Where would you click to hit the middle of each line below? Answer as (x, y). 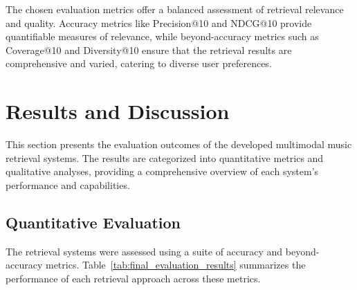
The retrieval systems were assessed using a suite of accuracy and (144, 251)
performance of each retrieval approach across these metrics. (133, 278)
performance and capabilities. (68, 184)
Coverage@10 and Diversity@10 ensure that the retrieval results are (149, 49)
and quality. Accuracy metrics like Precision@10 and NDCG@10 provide (159, 22)
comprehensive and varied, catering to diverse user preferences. (139, 63)
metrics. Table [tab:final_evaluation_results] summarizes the (175, 265)
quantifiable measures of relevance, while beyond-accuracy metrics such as (162, 36)
